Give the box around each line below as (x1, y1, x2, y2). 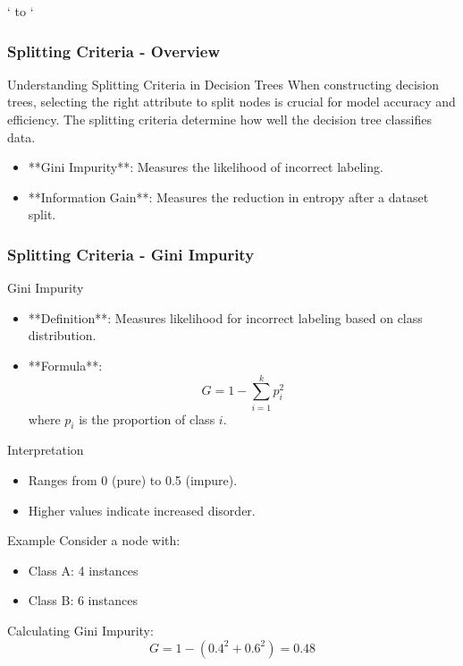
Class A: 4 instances (28, 560, 139, 579)
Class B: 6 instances (28, 591, 138, 610)
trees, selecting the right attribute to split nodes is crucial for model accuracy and (7, 92, 456, 111)
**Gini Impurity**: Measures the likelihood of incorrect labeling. (28, 158, 383, 176)
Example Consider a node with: (7, 531, 181, 550)
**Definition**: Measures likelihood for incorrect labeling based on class (28, 308, 423, 327)
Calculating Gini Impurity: (7, 621, 154, 640)
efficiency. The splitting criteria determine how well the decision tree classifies (7, 110, 432, 128)
